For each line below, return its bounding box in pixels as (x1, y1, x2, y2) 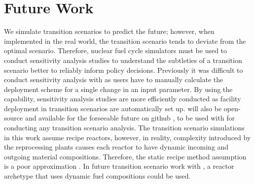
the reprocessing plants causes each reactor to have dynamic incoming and (4, 142, 229, 152)
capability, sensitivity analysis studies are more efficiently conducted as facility (4, 93, 241, 104)
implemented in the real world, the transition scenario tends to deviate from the (4, 35, 246, 46)
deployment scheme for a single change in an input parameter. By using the (4, 84, 233, 94)
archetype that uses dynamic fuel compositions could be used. (4, 171, 191, 181)
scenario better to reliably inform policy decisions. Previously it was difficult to (4, 64, 243, 75)
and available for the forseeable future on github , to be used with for (25, 113, 235, 123)
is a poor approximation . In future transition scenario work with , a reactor (4, 161, 234, 171)
